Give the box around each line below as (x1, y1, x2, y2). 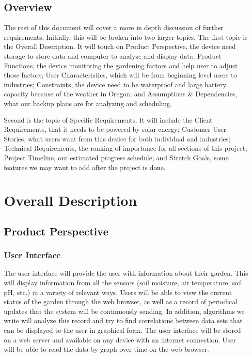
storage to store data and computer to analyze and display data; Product (4, 50, 221, 61)
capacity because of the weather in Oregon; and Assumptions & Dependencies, (4, 89, 237, 99)
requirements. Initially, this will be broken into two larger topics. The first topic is (4, 31, 248, 42)
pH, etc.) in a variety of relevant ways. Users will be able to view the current (4, 287, 232, 297)
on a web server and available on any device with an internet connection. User (4, 334, 236, 344)
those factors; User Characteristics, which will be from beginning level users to (4, 70, 237, 80)
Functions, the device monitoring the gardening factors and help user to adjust (4, 60, 238, 70)
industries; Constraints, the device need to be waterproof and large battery (4, 79, 227, 89)
